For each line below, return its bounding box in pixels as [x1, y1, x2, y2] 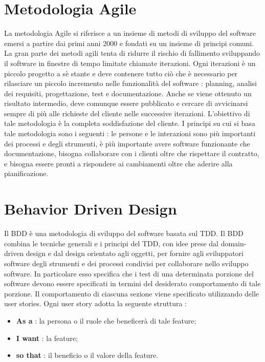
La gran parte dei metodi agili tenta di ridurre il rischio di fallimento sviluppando [4, 48, 260, 58]
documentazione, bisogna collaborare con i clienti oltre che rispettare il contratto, [4, 148, 259, 159]
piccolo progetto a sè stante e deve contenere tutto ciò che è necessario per [4, 68, 238, 78]
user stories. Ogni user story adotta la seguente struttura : [4, 298, 187, 309]
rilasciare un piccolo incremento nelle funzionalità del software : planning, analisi [4, 78, 257, 89]
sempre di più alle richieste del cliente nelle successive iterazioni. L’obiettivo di [4, 108, 250, 118]
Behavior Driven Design [4, 198, 177, 219]
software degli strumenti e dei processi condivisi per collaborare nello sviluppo [4, 258, 249, 268]
